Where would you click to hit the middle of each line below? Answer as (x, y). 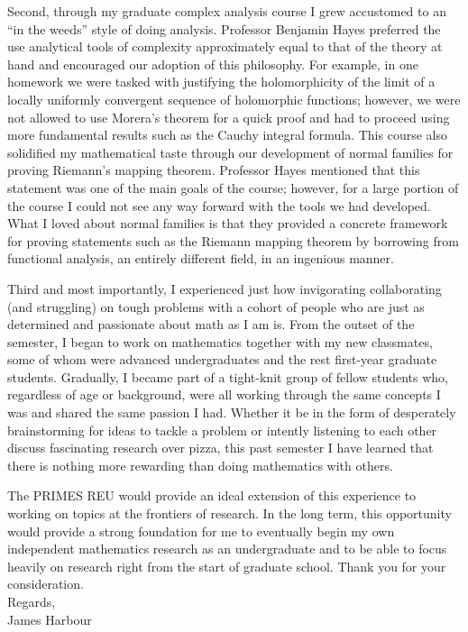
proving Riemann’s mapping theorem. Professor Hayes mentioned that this (214, 170)
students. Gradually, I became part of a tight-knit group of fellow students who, (228, 376)
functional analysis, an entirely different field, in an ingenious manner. (201, 258)
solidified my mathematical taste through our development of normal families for (230, 152)
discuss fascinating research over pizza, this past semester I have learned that (220, 448)
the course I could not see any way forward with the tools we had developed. (219, 205)
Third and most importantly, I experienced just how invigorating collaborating (225, 288)
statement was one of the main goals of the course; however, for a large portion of (233, 187)
